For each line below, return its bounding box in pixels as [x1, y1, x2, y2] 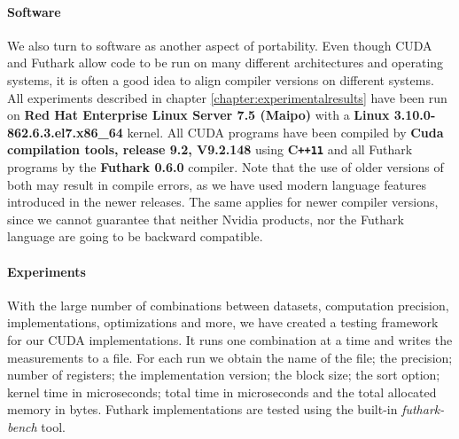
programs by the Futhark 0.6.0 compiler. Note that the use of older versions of [7, 158, 444, 176]
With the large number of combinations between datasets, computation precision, [7, 295, 449, 314]
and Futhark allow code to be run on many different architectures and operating [7, 53, 444, 72]
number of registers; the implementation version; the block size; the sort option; [7, 365, 440, 384]
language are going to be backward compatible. [7, 227, 263, 246]
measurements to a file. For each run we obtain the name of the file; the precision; [7, 348, 453, 366]
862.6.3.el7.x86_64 [7, 122, 123, 141]
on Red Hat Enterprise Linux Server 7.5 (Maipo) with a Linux [7, 106, 390, 124]
